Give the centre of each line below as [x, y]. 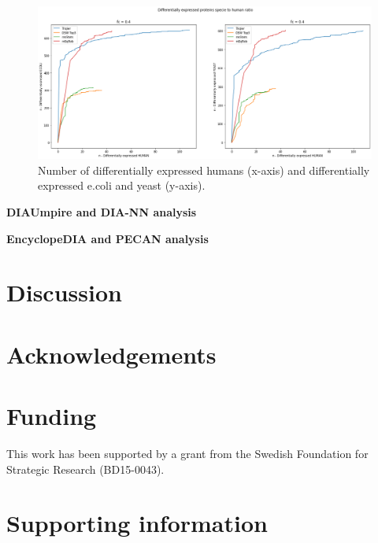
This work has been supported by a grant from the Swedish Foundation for [187, 454]
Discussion [64, 292]
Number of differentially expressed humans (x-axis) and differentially [204, 170]
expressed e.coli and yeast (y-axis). [122, 185]
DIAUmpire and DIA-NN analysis [102, 211]
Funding [52, 416]
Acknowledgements [111, 354]
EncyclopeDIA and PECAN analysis [107, 238]
